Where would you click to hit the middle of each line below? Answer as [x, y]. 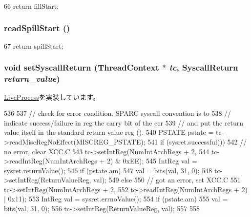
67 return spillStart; [34, 45]
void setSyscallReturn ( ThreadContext [82, 67]
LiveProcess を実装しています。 [52, 97]
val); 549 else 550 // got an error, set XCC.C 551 [167, 180]
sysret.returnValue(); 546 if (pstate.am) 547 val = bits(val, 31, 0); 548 [108, 170]
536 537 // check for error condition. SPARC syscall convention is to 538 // [118, 113]
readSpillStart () [37, 27]
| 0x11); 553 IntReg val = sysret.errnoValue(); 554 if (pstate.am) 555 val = [116, 199]
